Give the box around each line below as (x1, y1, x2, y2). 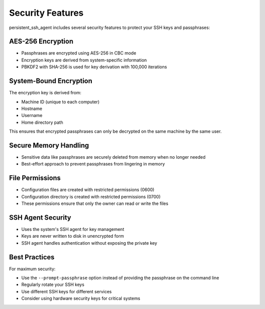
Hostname (21, 106, 43, 112)
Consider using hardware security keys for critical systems (21, 295, 140, 302)
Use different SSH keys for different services (21, 288, 112, 294)
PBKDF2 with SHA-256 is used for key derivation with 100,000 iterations (21, 64, 167, 70)
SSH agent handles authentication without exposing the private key (21, 240, 158, 246)
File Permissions (9, 174, 61, 182)
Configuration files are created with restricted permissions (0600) (21, 187, 155, 193)
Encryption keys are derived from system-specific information (21, 57, 147, 63)
